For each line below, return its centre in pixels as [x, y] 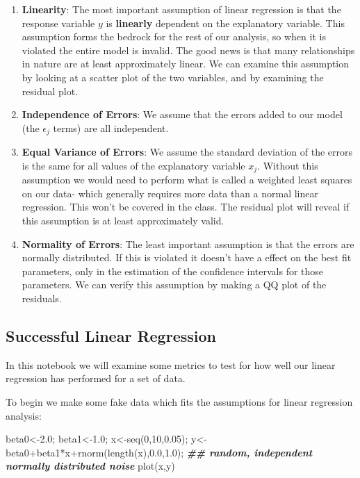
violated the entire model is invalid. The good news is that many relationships [188, 50]
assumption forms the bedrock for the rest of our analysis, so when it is [174, 36]
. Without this [288, 165]
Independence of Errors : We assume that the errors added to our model [182, 114]
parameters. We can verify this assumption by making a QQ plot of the [174, 285]
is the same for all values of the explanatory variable [133, 165]
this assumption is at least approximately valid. [123, 221]
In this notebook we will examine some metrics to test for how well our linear [171, 364]
